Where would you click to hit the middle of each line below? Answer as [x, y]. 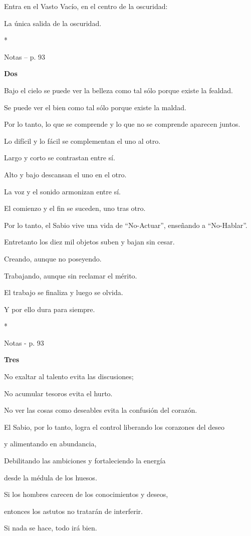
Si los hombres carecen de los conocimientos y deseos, [86, 494]
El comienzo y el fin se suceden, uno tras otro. [75, 208]
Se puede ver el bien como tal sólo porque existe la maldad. [95, 107]
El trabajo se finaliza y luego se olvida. [64, 292]
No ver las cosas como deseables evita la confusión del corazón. [101, 410]
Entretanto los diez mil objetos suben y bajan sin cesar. [89, 242]
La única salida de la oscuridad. [53, 23]
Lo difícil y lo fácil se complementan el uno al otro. [82, 141]
